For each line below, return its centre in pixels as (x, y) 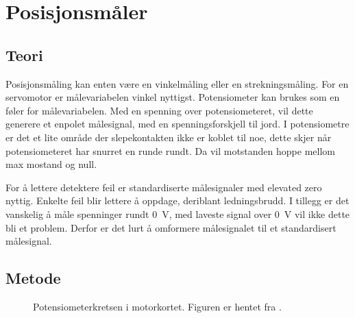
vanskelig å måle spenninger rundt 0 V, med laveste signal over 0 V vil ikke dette (178, 213)
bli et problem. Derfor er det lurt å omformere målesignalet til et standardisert (171, 227)
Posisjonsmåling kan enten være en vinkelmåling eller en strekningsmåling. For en (177, 83)
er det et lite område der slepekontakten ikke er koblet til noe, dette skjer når (169, 137)
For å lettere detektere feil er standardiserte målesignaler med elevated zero (164, 187)
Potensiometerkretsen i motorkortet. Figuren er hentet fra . (157, 306)
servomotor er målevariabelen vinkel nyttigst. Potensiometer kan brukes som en (173, 97)
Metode (33, 278)
